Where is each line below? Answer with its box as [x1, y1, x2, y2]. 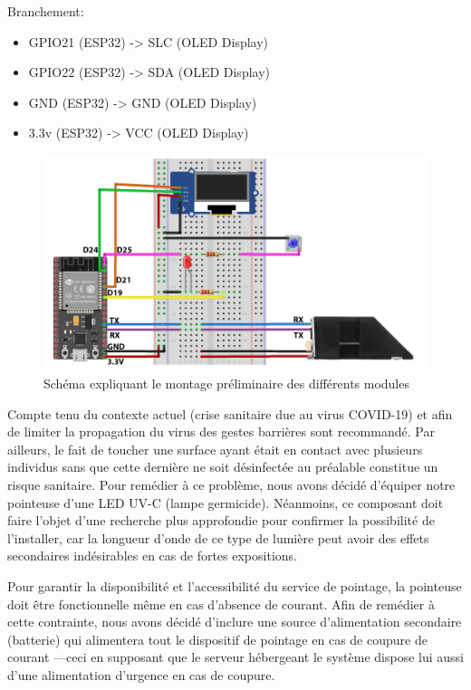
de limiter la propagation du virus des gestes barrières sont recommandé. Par [7, 422, 435, 441]
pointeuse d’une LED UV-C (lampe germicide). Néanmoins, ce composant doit [7, 493, 444, 512]
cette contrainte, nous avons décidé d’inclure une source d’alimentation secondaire [7, 612, 462, 631]
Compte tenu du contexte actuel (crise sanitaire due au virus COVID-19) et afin [7, 404, 453, 423]
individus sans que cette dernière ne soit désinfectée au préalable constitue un [7, 457, 438, 476]
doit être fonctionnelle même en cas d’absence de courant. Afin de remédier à [7, 594, 435, 613]
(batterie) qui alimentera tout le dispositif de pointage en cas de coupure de [7, 629, 428, 648]
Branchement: [7, 2, 84, 20]
